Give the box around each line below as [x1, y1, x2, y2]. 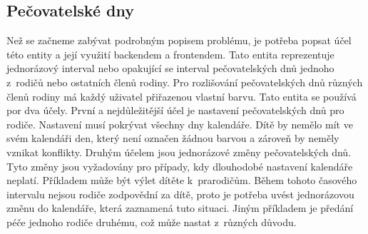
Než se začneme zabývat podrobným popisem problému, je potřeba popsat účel [6, 33, 352, 48]
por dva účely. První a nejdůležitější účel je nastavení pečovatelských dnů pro [6, 103, 344, 118]
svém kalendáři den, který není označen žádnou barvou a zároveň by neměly [6, 131, 339, 146]
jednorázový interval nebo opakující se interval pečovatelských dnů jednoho [6, 61, 334, 76]
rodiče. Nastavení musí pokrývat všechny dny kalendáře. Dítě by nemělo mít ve [6, 116, 353, 131]
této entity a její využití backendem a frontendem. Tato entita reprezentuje [6, 46, 334, 61]
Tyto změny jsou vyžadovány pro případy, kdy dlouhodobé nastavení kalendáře [6, 158, 353, 173]
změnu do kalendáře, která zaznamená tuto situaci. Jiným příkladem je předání [6, 200, 354, 215]
